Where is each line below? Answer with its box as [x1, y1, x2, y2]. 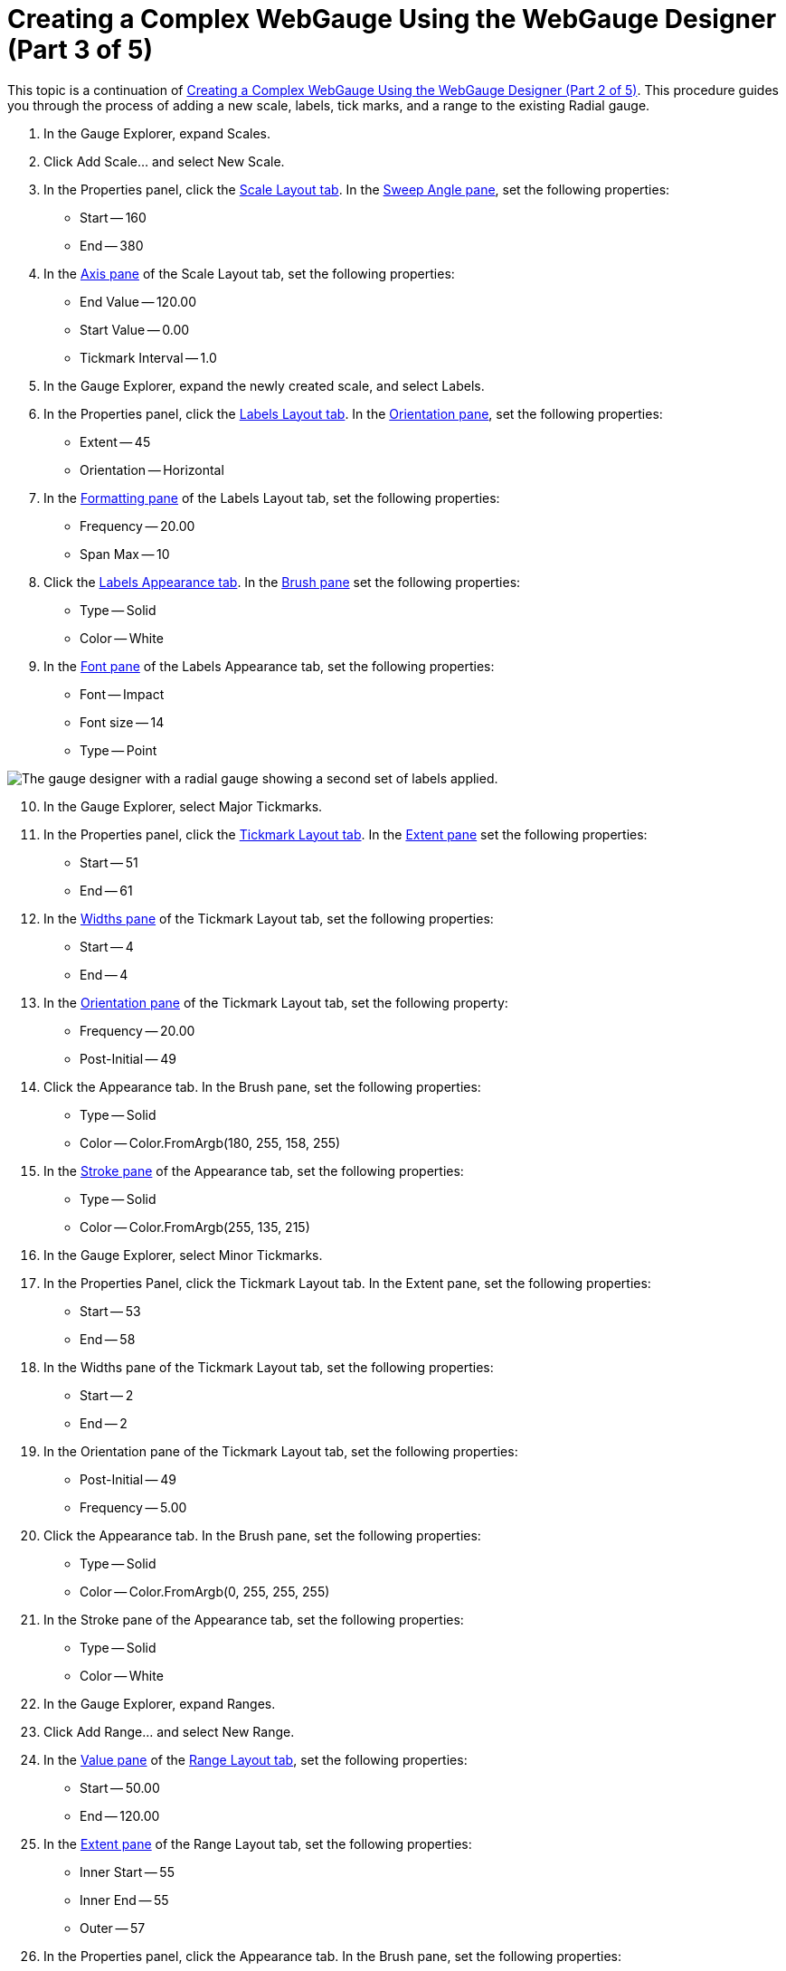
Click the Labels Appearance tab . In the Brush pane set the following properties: [43, 573, 521, 590]
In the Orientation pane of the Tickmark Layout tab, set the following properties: [43, 1443, 518, 1459]
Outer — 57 [80, 1919, 146, 1936]
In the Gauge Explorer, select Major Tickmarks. [43, 798, 323, 814]
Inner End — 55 [80, 1891, 169, 1908]
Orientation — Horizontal [80, 461, 224, 478]
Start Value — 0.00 [80, 321, 190, 337]
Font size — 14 [80, 714, 165, 730]
